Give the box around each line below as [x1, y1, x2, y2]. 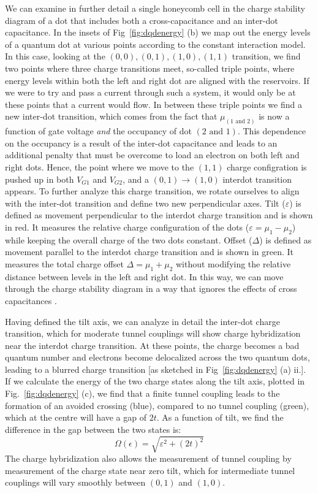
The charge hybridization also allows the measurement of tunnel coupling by [5, 452, 292, 464]
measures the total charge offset [5, 257, 124, 270]
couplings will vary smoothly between [5, 476, 146, 489]
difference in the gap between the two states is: [5, 422, 181, 435]
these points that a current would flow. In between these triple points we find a [5, 97, 302, 110]
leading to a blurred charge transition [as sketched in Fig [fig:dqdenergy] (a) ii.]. [5, 362, 306, 375]
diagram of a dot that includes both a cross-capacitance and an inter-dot [5, 13, 278, 26]
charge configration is [227, 160, 307, 173]
